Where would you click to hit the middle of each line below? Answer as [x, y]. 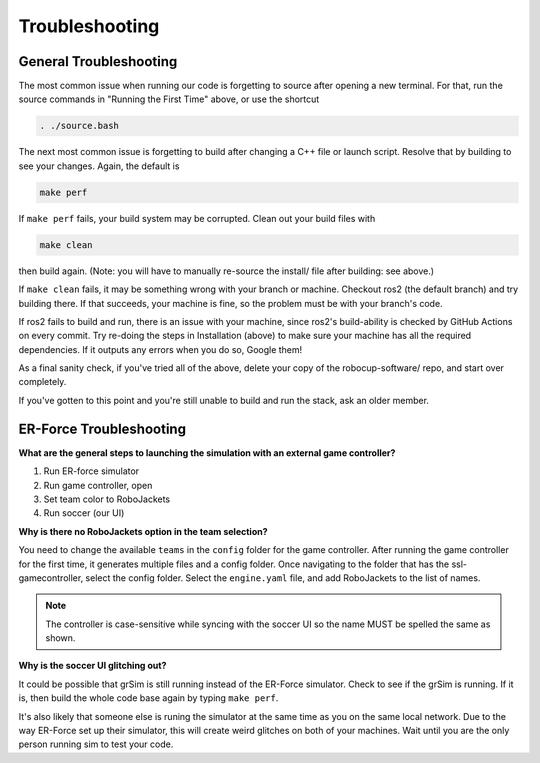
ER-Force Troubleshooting [102, 428]
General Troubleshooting [98, 61]
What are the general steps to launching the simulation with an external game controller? [207, 452]
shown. [60, 638]
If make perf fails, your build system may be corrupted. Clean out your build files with [197, 218]
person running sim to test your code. [96, 744]
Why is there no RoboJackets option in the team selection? [143, 531]
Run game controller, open [98, 485]
